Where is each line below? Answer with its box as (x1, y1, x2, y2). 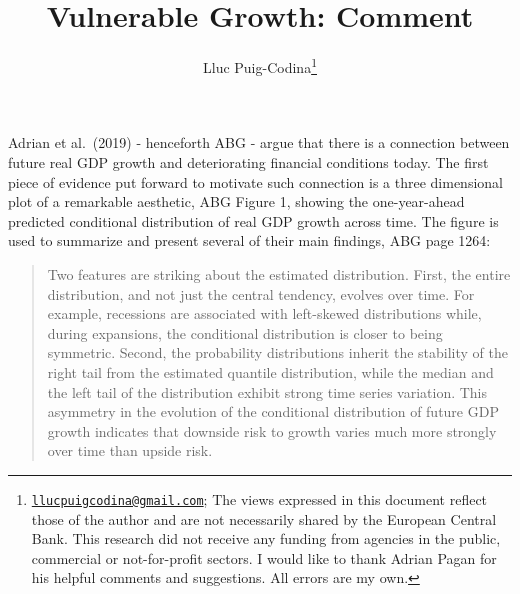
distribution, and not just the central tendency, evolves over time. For (47, 283, 475, 304)
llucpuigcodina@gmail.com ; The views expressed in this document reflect (31, 488, 488, 509)
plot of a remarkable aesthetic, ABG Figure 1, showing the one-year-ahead (8, 191, 465, 212)
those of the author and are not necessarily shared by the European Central (31, 508, 497, 529)
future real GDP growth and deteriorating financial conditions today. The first (8, 151, 489, 172)
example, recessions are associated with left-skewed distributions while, (47, 303, 482, 324)
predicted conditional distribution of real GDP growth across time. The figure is (8, 210, 499, 231)
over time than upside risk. (47, 440, 213, 461)
